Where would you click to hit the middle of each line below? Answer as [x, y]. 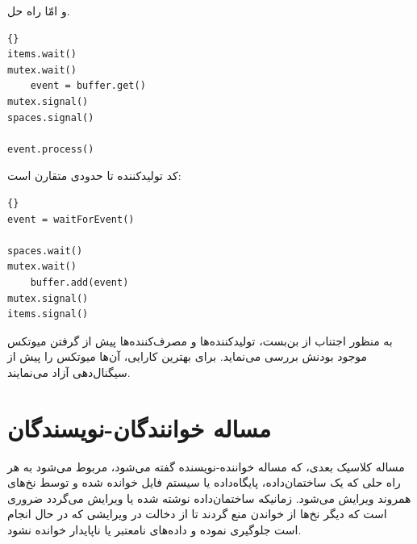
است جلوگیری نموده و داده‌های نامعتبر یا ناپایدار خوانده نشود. [154, 529]
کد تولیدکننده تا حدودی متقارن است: [94, 176]
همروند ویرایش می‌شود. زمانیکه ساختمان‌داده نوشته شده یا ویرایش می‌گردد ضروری [209, 498]
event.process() [51, 149]
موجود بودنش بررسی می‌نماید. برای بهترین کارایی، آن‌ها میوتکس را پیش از [188, 356]
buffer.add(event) [79, 282]
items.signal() [48, 314]
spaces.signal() [51, 117]
